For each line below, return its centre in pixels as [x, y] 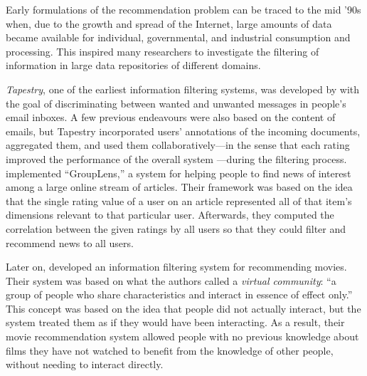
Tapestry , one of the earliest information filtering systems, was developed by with [183, 89]
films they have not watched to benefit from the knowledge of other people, [170, 350]
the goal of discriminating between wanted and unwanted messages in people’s [176, 103]
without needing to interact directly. [85, 364]
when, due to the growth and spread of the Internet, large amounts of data [169, 23]
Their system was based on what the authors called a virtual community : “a [171, 280]
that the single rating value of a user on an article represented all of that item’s [179, 200]
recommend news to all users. [70, 242]
